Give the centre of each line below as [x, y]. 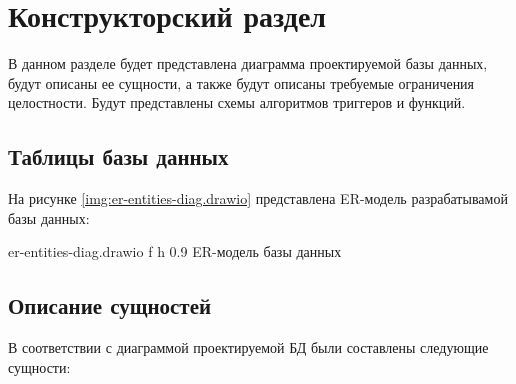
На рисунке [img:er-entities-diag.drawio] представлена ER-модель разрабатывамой [258, 198]
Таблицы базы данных [118, 156]
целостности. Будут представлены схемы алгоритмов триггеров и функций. [237, 102]
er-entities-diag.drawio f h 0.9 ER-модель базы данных [175, 251]
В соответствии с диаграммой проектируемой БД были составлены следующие [248, 347]
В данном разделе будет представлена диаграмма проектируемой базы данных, [248, 63]
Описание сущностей [110, 305]
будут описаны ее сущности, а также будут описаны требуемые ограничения [241, 82]
